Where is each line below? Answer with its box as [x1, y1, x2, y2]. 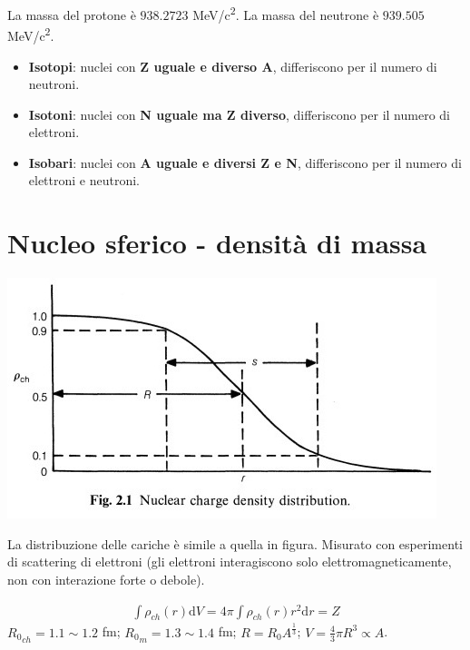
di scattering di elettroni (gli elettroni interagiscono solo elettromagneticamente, [7, 552, 452, 571]
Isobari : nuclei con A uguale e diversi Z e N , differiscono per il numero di [28, 153, 462, 172]
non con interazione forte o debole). [7, 569, 205, 588]
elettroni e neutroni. [28, 171, 141, 190]
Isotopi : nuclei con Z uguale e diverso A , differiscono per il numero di [28, 56, 437, 75]
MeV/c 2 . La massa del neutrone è [192, 3, 379, 24]
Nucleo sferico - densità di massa [7, 224, 427, 261]
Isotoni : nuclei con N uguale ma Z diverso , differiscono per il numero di [28, 104, 450, 123]
